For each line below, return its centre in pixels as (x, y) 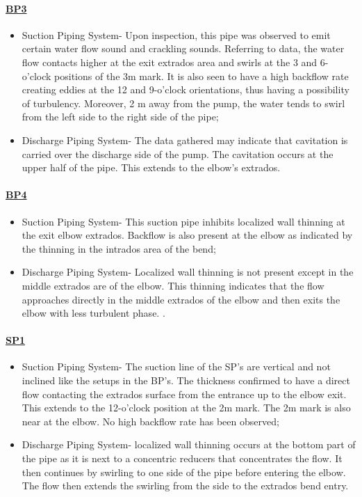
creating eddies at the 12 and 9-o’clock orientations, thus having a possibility (186, 89)
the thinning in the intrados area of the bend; (119, 248)
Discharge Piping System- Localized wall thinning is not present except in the (188, 272)
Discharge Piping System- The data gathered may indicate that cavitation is (185, 140)
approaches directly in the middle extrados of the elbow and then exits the (181, 299)
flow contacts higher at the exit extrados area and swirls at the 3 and (170, 62)
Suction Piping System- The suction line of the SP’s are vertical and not (176, 366)
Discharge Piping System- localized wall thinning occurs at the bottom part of (189, 444)
